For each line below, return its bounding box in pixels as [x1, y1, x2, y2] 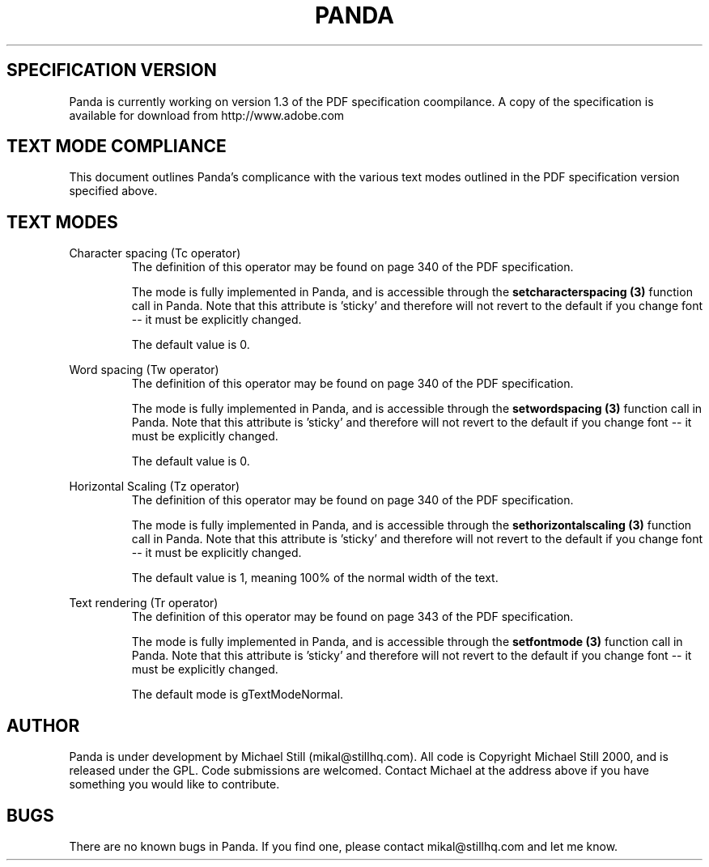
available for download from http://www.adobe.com [69, 108, 345, 122]
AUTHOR [6, 715, 80, 736]
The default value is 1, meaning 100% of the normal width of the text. [131, 571, 499, 585]
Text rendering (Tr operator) [69, 596, 219, 610]
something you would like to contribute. [69, 777, 280, 792]
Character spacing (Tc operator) [69, 246, 241, 261]
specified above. [69, 184, 158, 198]
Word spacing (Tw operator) [69, 363, 219, 377]
